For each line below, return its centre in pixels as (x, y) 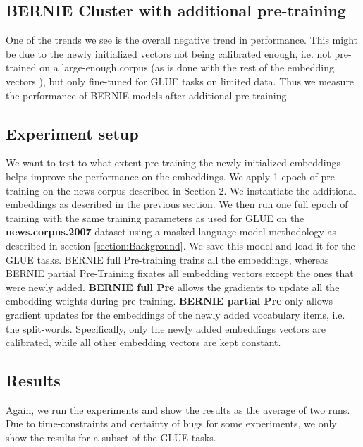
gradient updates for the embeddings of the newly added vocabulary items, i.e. (176, 314)
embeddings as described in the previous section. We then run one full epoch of (177, 204)
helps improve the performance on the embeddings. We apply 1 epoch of (162, 176)
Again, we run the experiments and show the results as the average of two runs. (178, 409)
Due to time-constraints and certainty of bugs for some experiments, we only (171, 423)
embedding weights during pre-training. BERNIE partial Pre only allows (170, 301)
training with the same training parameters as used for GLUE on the (155, 218)
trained (21, 67)
